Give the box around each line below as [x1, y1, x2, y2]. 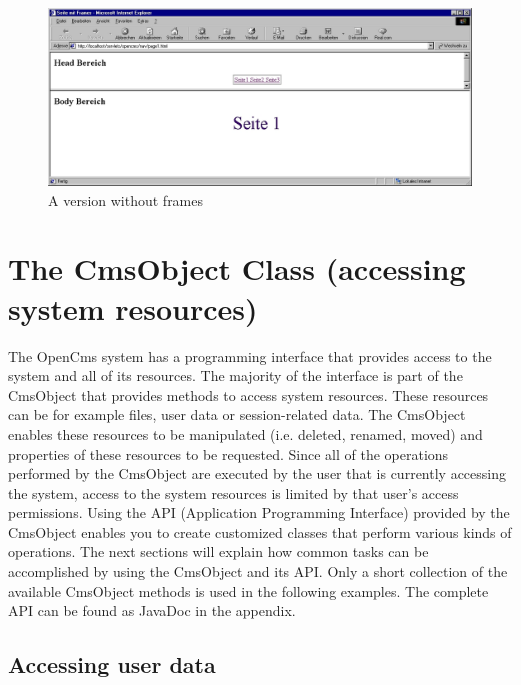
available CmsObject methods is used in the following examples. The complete [8, 580, 489, 601]
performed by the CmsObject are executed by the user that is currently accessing [8, 463, 506, 484]
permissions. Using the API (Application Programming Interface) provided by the [8, 502, 510, 523]
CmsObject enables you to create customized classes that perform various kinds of [8, 521, 512, 542]
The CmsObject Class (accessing [8, 248, 466, 289]
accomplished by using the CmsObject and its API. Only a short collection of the [8, 561, 508, 582]
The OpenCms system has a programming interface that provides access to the [8, 345, 492, 366]
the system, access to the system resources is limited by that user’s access [8, 482, 459, 503]
